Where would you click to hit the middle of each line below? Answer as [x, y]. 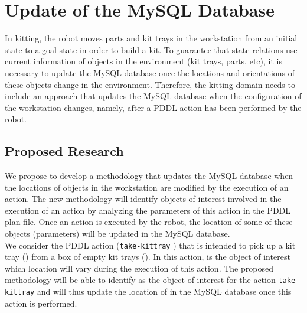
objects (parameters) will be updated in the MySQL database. [117, 234]
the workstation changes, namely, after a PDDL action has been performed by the [153, 107]
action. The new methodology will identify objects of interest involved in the [143, 199]
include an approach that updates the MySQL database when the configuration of [153, 96]
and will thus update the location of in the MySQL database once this [164, 291]
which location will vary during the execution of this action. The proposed [139, 268]
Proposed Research [64, 151]
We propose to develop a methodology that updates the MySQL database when [149, 176]
